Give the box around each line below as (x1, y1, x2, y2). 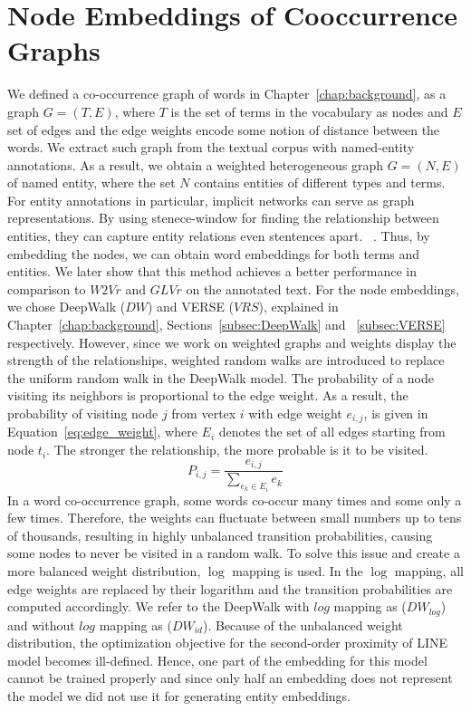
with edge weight (248, 404, 342, 422)
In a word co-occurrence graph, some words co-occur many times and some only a (7, 490, 462, 509)
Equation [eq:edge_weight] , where (7, 422, 197, 441)
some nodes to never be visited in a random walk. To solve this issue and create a (7, 543, 460, 562)
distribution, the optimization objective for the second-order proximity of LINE (7, 633, 448, 652)
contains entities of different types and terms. (194, 173, 446, 192)
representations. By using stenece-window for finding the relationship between (7, 208, 439, 227)
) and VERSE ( (147, 297, 235, 316)
